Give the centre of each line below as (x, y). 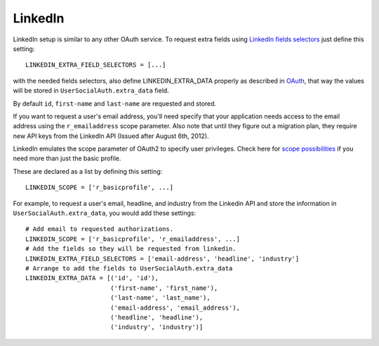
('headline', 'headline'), (157, 317)
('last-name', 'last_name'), (160, 298)
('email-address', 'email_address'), (175, 307)
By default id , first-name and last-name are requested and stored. (115, 103)
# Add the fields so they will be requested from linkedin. (131, 249)
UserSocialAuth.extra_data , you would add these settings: (105, 213)
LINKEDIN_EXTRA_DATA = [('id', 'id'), (92, 278)
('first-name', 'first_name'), (164, 288)
